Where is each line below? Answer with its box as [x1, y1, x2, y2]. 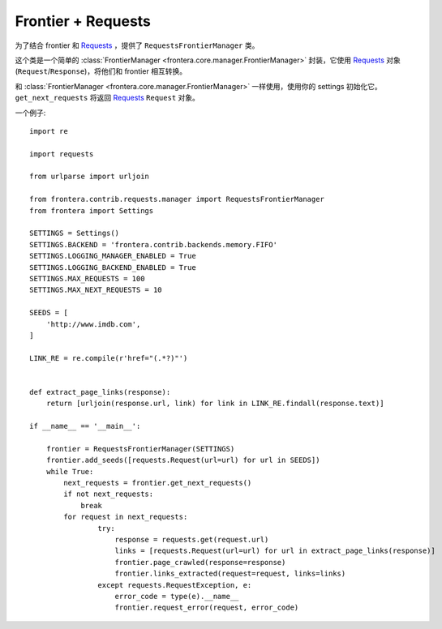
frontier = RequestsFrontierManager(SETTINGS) [45, 444, 235, 453]
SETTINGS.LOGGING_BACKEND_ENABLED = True [29, 263, 196, 272]
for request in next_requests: [63, 512, 188, 522]
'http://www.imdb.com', [45, 319, 141, 328]
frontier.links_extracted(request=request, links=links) [114, 569, 346, 579]
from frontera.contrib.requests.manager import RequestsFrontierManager [29, 195, 324, 204]
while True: [45, 467, 94, 476]
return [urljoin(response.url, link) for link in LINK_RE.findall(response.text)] [45, 399, 384, 409]
